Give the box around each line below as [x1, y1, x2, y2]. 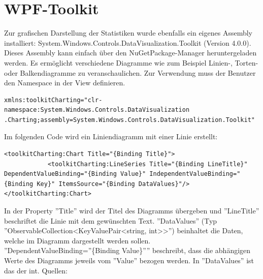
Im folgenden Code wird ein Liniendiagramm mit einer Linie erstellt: [4, 131, 218, 142]
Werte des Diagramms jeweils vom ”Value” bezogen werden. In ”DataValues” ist [4, 255, 254, 265]
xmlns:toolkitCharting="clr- [4, 96, 103, 104]
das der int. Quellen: [4, 265, 68, 275]
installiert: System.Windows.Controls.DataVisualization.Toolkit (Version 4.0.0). [4, 37, 251, 48]
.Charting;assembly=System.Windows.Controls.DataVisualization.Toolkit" [4, 116, 255, 123]
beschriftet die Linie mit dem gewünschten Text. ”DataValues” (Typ [4, 215, 217, 226]
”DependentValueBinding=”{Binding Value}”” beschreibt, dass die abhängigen [4, 245, 251, 256]
